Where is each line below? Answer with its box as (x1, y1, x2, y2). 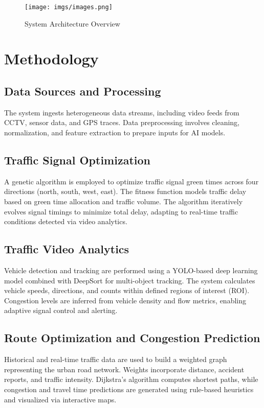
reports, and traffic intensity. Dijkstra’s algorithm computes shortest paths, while (4, 374, 258, 385)
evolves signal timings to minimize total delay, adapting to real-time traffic (4, 206, 238, 217)
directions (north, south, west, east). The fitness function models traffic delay (4, 186, 247, 197)
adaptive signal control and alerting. (4, 305, 118, 316)
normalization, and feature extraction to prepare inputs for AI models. (4, 127, 226, 138)
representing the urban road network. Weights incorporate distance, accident (4, 364, 245, 374)
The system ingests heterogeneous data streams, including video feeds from (4, 107, 239, 117)
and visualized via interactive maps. (4, 394, 117, 404)
